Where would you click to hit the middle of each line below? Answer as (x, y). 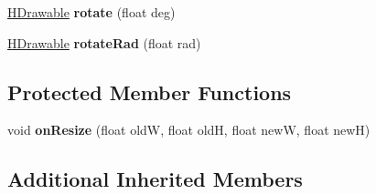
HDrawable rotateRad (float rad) (104, 42)
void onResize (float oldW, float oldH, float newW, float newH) (189, 130)
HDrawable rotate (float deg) (91, 12)
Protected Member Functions (150, 92)
